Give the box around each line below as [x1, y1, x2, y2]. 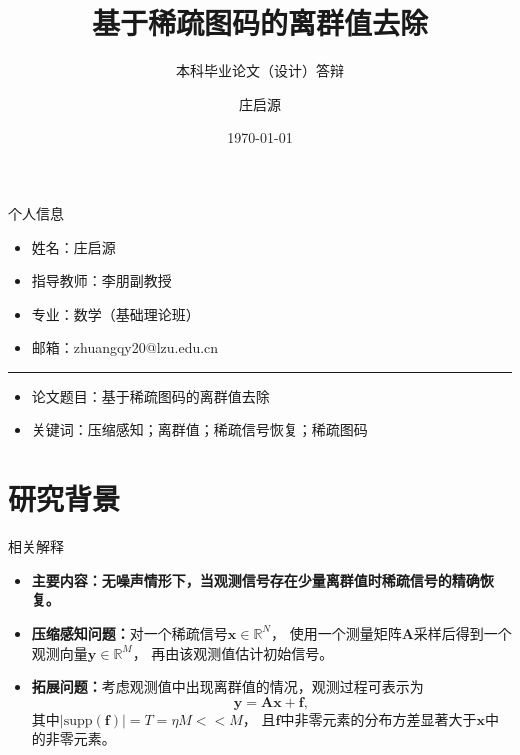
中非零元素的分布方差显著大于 [280, 708, 477, 729]
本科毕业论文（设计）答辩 [176, 60, 344, 81]
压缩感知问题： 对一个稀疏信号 [31, 622, 228, 643]
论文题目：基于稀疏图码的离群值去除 [31, 385, 270, 406]
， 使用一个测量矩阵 [271, 622, 402, 643]
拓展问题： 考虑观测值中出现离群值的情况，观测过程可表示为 [31, 676, 424, 697]
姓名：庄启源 [31, 236, 116, 257]
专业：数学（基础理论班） [31, 303, 200, 324]
